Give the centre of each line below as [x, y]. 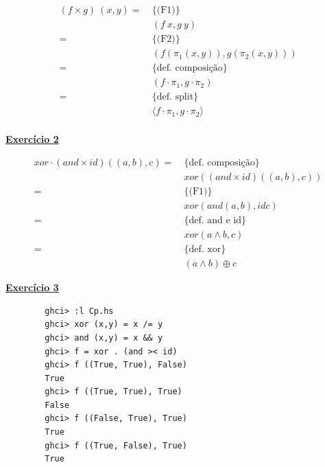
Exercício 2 [32, 139]
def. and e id [215, 221]
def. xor [205, 250]
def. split [175, 97]
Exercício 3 [32, 287]
